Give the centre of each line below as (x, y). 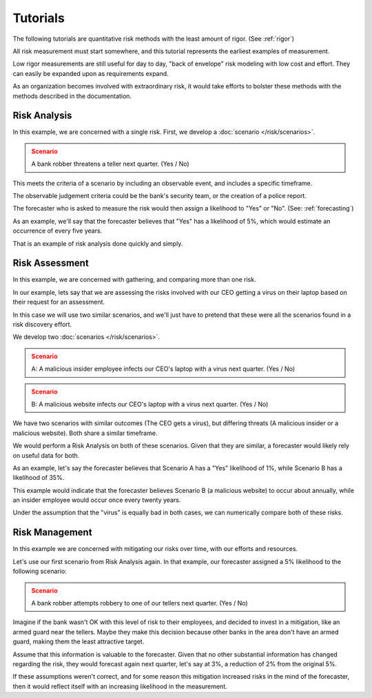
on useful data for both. (46, 455)
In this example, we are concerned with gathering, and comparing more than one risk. (134, 280)
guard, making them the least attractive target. (79, 641)
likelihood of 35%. (39, 478)
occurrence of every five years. (58, 231)
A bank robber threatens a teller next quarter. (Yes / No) (110, 164)
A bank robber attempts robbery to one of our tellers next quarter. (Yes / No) (139, 603)
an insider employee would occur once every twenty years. (97, 500)
